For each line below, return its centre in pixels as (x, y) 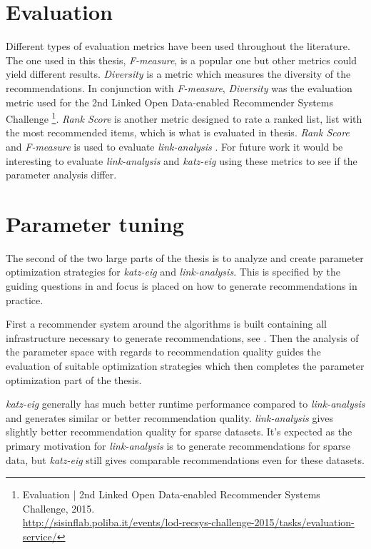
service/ (40, 536)
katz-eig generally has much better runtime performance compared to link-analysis (185, 404)
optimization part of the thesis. (74, 379)
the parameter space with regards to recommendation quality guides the (163, 352)
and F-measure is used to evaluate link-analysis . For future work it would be (174, 146)
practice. (25, 299)
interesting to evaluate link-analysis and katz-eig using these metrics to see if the (182, 160)
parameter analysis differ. (61, 175)
